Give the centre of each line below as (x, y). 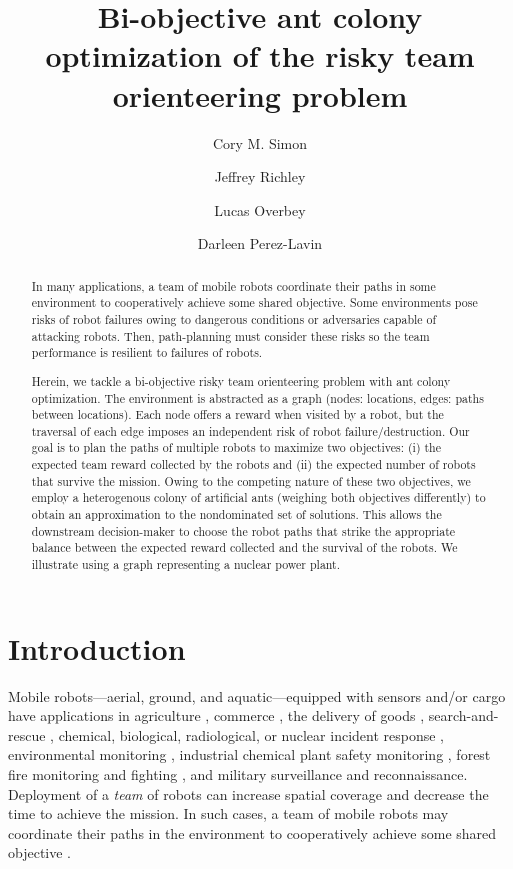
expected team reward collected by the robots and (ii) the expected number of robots (253, 464)
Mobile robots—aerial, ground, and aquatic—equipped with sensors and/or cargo (257, 695)
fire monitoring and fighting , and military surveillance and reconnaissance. (238, 774)
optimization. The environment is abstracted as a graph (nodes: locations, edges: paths (257, 397)
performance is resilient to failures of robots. (147, 352)
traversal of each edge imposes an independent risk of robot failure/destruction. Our (250, 430)
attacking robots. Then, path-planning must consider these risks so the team (230, 335)
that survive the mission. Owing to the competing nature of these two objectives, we (251, 480)
